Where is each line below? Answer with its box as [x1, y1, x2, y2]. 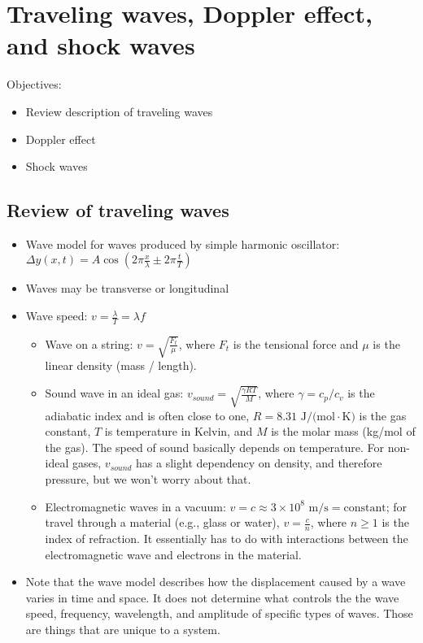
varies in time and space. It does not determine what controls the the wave [25, 589, 399, 606]
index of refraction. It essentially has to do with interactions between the [45, 529, 408, 546]
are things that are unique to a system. [25, 620, 220, 637]
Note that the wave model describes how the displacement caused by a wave [25, 573, 406, 590]
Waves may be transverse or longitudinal [25, 280, 229, 297]
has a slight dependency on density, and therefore [136, 454, 382, 471]
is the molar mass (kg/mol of [271, 423, 416, 440]
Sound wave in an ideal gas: [45, 384, 184, 402]
